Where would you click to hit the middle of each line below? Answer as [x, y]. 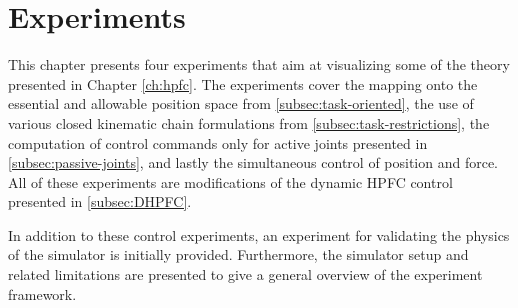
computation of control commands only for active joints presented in [218, 142]
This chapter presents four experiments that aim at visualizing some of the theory [259, 64]
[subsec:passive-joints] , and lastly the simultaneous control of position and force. [253, 162]
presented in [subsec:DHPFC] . [100, 201]
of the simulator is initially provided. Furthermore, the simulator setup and [238, 254]
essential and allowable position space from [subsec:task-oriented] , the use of [241, 103]
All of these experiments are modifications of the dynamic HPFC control [230, 181]
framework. [42, 293]
